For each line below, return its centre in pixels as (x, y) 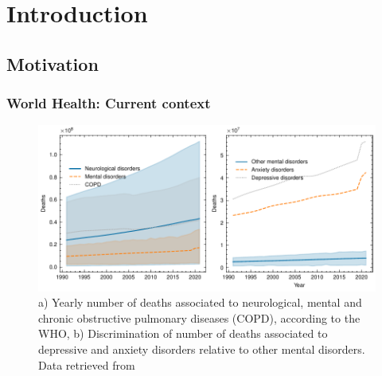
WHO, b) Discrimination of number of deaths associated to (183, 333)
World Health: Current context (109, 103)
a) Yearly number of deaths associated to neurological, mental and (200, 302)
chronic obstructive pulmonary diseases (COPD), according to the (199, 317)
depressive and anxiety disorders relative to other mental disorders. (202, 349)
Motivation (53, 63)
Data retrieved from (87, 364)
